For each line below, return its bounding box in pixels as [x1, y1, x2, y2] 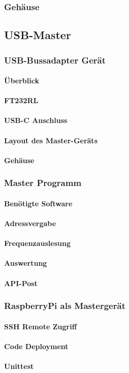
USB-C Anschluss [4, 115, 68, 126]
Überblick [4, 75, 39, 86]
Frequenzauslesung [4, 238, 71, 248]
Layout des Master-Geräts [4, 135, 98, 145]
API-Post [4, 277, 38, 288]
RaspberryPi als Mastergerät [4, 299, 125, 312]
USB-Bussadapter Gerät [4, 53, 106, 66]
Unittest [4, 361, 34, 371]
